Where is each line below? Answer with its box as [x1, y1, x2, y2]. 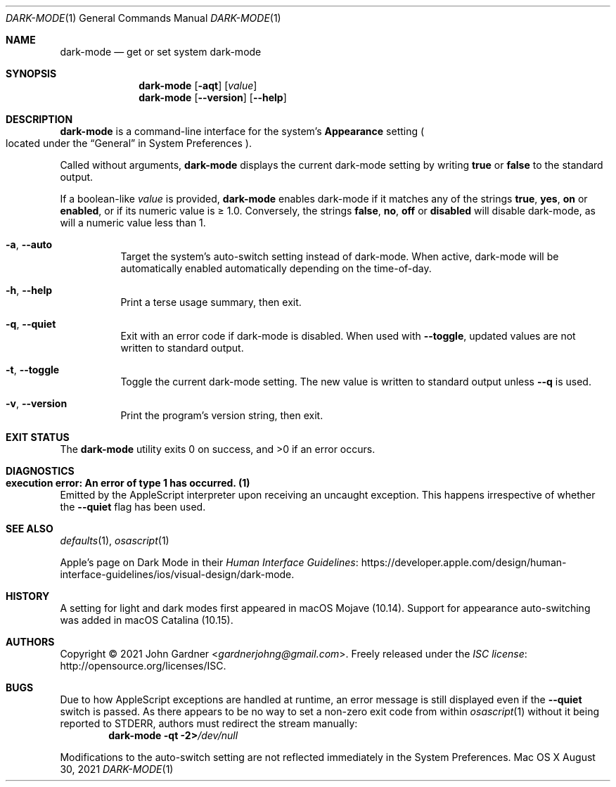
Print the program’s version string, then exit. [120, 409, 323, 421]
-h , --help [6, 284, 53, 296]
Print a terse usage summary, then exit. [120, 296, 302, 308]
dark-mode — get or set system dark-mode [60, 46, 262, 58]
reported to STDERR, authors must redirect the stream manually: [60, 717, 358, 729]
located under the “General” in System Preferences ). [6, 137, 252, 149]
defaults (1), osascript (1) [60, 535, 169, 546]
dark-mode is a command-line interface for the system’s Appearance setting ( [60, 125, 425, 137]
